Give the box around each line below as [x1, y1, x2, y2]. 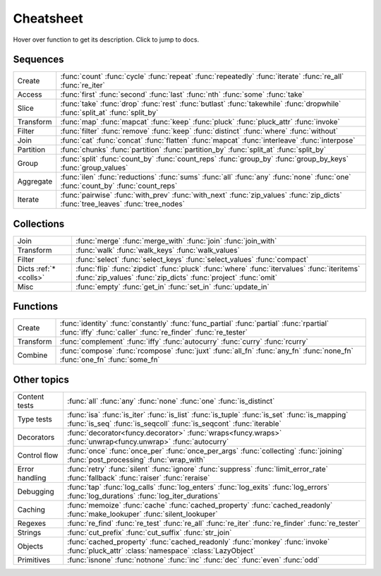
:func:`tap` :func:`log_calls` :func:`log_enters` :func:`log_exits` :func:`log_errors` [67, 482, 330, 492]
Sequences [13, 54, 64, 66]
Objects [17, 541, 44, 551]
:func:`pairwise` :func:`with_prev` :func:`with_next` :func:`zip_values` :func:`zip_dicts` [60, 191, 342, 200]
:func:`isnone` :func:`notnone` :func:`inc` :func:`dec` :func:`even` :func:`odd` [67, 555, 320, 565]
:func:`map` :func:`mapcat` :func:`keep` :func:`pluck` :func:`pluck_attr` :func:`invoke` [60, 117, 340, 127]
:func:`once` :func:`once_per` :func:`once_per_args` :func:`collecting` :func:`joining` [67, 446, 345, 455]
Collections [13, 217, 65, 229]
